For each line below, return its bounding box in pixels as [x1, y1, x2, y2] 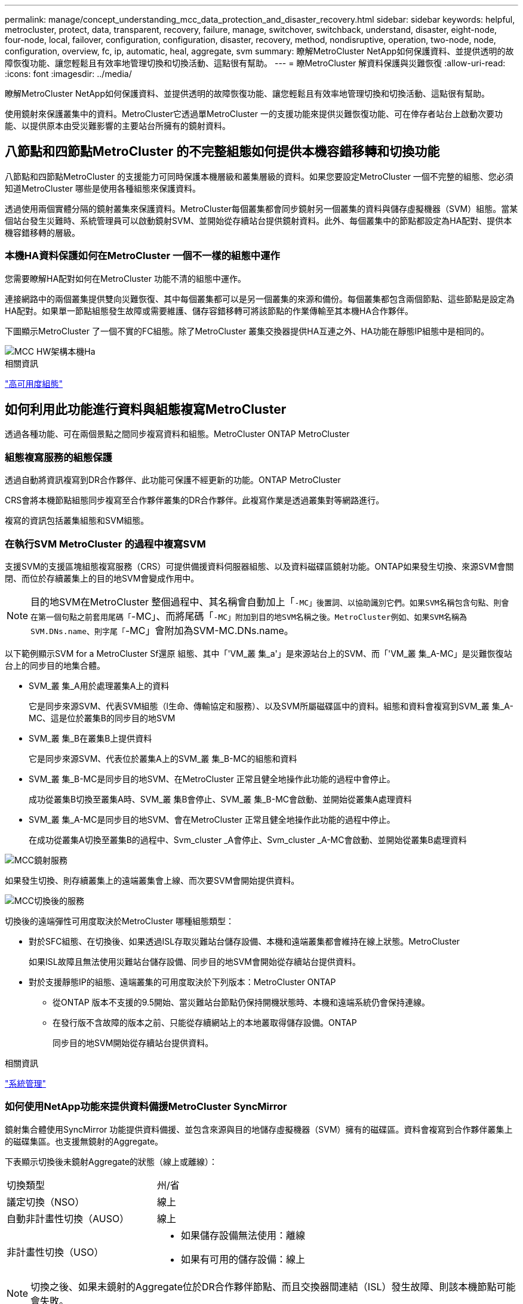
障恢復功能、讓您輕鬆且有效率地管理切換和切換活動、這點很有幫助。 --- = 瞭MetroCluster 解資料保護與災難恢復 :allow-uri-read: [5, 58, 506, 68]
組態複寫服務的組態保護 [5, 451, 112, 463]
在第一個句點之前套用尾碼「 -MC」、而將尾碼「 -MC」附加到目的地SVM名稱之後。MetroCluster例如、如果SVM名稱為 [30, 610, 467, 622]
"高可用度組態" [5, 378, 63, 389]
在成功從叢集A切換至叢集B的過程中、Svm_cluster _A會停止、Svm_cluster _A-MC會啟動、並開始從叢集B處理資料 [29, 834, 467, 845]
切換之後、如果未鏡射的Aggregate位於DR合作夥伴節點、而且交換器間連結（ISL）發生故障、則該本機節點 [30, 1280, 497, 1293]
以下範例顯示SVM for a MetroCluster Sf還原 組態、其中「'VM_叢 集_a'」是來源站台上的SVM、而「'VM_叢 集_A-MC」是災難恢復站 [5, 648, 512, 659]
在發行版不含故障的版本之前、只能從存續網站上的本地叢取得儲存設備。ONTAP [53, 1017, 357, 1028]
